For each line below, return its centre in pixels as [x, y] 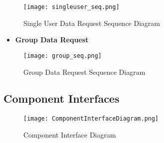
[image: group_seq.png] [63, 56]
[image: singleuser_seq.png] [72, 7]
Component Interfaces [62, 98]
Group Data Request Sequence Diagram [84, 71]
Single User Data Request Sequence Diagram [92, 23]
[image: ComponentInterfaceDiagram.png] [91, 119]
